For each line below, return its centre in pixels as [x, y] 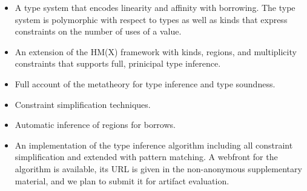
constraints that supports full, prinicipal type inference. [118, 63]
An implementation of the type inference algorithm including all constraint [154, 145]
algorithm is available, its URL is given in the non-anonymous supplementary [158, 168]
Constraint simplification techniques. [83, 104]
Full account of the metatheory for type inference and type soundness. [145, 83]
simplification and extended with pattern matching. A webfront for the [146, 157]
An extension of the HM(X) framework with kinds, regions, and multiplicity [156, 51]
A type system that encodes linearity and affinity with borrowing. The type [155, 7]
